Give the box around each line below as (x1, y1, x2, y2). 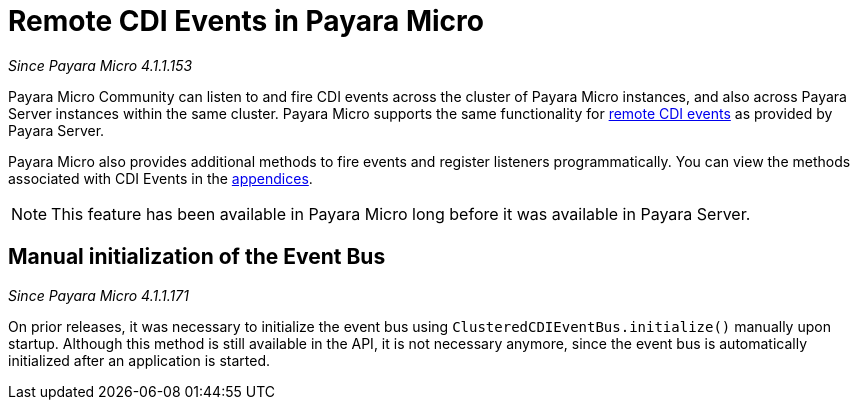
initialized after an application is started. (8, 351, 270, 369)
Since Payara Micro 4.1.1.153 (8, 56, 193, 74)
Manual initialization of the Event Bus (8, 244, 386, 270)
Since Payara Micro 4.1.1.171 (8, 286, 189, 304)
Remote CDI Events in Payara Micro (8, 4, 484, 38)
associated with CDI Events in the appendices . (8, 169, 313, 187)
